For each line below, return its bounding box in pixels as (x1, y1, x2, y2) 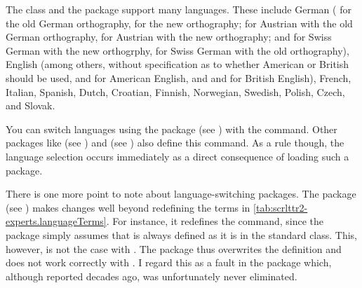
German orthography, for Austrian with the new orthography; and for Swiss (6, 29, 332, 44)
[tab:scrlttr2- (253, 200, 308, 214)
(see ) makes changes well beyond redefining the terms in (6, 200, 250, 214)
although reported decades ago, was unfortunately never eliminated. (6, 268, 297, 283)
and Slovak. (6, 98, 55, 113)
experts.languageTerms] (6, 214, 107, 228)
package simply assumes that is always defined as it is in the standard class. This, (6, 227, 358, 242)
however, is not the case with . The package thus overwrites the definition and (6, 241, 342, 256)
